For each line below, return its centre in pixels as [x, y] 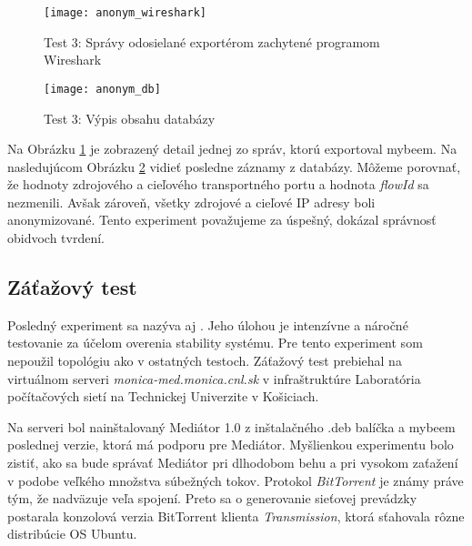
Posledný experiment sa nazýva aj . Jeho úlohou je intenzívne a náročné [208, 324]
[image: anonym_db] [102, 89]
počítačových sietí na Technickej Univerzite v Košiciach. [163, 396]
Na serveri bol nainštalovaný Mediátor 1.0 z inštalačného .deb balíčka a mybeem [231, 426]
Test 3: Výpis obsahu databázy [130, 118]
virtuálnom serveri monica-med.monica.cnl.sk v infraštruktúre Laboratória [214, 378]
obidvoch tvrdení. [56, 238]
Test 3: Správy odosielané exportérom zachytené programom [212, 41]
